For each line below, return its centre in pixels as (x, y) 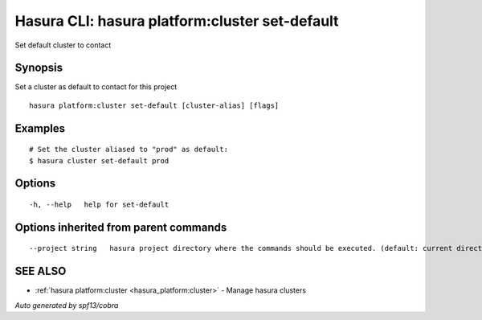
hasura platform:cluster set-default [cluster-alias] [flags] (154, 105)
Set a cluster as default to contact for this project (96, 87)
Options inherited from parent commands (121, 227)
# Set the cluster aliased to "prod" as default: (129, 150)
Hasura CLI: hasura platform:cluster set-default (177, 21)
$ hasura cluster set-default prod (99, 160)
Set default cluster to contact (63, 45)
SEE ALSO (41, 271)
